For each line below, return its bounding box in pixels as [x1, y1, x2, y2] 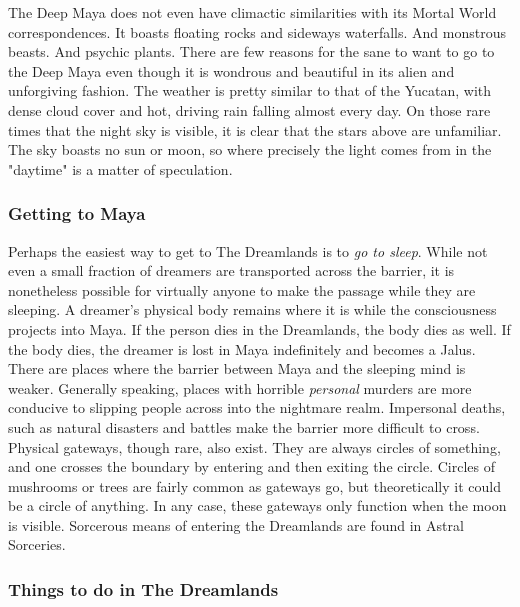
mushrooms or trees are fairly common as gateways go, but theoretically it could [8, 475, 501, 496]
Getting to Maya [8, 201, 146, 226]
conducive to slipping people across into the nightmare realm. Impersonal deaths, [8, 397, 506, 418]
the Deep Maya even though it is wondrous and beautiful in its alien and [8, 60, 455, 81]
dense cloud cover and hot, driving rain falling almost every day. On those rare [8, 99, 491, 120]
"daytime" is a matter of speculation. [8, 158, 233, 179]
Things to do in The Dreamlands [8, 576, 279, 601]
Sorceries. [8, 534, 66, 555]
